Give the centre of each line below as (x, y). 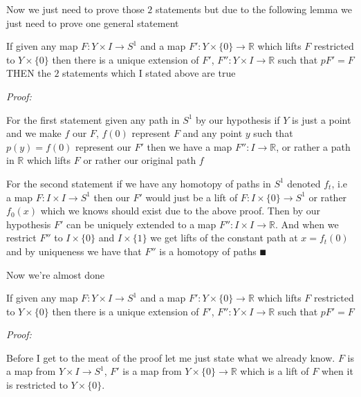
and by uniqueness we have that (74, 251)
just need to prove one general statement (93, 22)
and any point (213, 133)
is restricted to (37, 385)
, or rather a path (313, 146)
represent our (103, 146)
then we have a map (189, 146)
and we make (34, 133)
